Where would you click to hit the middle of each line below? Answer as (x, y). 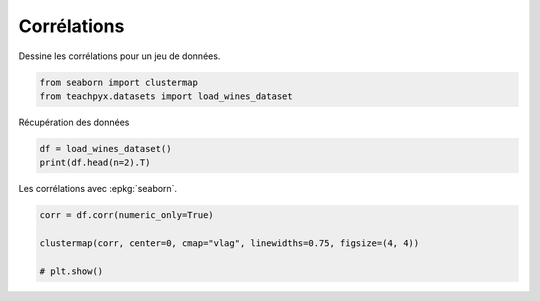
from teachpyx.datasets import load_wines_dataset (166, 96)
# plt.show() (71, 271)
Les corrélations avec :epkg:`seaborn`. (98, 189)
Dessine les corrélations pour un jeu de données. (119, 56)
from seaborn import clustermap (119, 82)
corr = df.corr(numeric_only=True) (126, 215)
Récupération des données (74, 122)
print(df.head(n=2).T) (95, 163)
